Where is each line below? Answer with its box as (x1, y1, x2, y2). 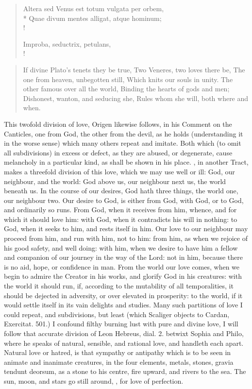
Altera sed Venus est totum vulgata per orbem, (23, 3, 164, 13)
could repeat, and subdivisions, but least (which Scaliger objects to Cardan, (4, 309, 230, 319)
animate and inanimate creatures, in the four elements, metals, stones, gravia (4, 356, 234, 367)
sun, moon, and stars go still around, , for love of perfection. (4, 375, 184, 386)
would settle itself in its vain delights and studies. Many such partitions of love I (4, 300, 243, 310)
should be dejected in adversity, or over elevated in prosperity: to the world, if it (4, 290, 243, 300)
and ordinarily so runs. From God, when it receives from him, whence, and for (4, 204, 237, 215)
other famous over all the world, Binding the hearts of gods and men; (23, 84, 230, 94)
